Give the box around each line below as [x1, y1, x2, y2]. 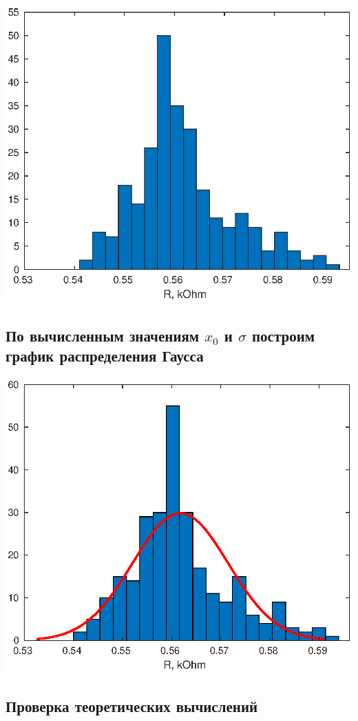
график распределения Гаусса [6, 345, 204, 366]
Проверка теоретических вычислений [6, 695, 258, 716]
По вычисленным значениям [6, 324, 200, 346]
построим [251, 324, 315, 346]
